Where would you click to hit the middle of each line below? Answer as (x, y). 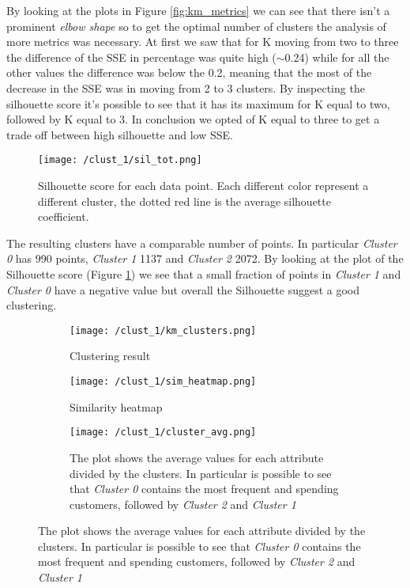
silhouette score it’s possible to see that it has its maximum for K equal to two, (198, 103)
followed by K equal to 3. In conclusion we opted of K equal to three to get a (193, 119)
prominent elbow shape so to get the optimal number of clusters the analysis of (196, 26)
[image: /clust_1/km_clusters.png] (163, 330)
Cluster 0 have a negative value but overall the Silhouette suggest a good (183, 289)
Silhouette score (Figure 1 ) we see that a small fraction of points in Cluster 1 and (204, 273)
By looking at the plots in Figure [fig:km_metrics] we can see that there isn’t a (198, 10)
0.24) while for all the (337, 57)
